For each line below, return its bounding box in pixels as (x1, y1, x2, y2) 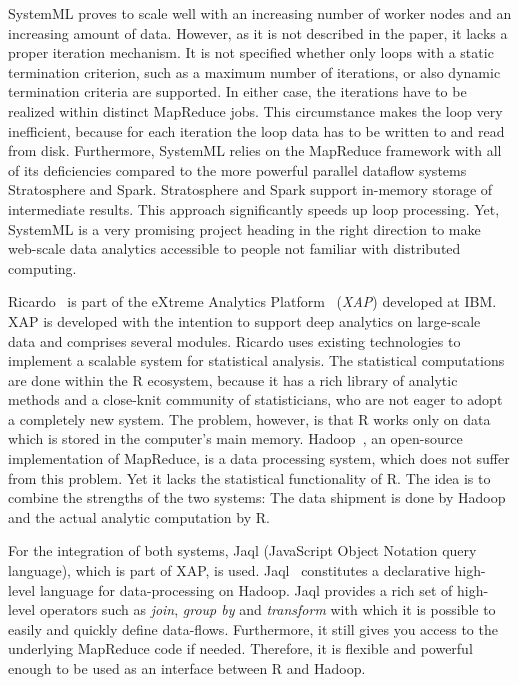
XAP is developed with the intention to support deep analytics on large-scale (8, 310, 481, 331)
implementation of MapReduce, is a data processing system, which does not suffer (8, 448, 510, 469)
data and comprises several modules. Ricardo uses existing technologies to (8, 330, 461, 351)
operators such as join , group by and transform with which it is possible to (39, 599, 496, 620)
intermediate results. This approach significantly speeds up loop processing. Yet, (8, 198, 500, 219)
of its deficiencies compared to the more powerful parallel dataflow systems (8, 159, 467, 180)
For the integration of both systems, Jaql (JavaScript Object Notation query (8, 540, 477, 561)
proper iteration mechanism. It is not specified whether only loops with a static (8, 42, 494, 63)
